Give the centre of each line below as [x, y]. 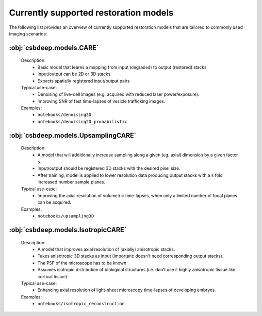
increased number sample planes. [71, 182]
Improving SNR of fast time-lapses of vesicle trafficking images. [101, 101]
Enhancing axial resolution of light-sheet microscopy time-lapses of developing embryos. [127, 290]
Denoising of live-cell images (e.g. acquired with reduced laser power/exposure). [118, 94]
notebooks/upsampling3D [66, 216]
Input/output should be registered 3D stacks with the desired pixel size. [109, 168]
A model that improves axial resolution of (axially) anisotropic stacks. [106, 249]
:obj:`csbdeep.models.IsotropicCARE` [68, 230]
